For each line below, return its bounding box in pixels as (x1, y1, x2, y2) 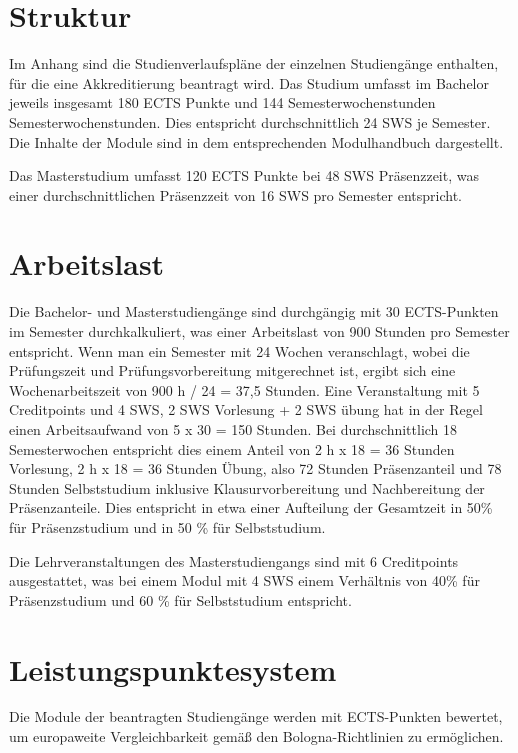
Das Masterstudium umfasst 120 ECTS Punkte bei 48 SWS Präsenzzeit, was (9, 165, 479, 186)
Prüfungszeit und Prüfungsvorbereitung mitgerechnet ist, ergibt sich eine (9, 360, 456, 381)
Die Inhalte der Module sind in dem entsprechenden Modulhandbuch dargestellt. (9, 131, 504, 152)
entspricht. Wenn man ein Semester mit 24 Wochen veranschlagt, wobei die (9, 340, 470, 361)
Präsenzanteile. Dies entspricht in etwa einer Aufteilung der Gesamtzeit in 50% (9, 497, 493, 518)
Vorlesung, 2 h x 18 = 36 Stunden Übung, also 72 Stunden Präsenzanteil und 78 (9, 458, 502, 479)
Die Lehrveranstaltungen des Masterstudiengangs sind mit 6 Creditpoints (9, 550, 459, 571)
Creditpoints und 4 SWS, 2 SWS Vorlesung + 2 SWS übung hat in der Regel (9, 399, 483, 420)
